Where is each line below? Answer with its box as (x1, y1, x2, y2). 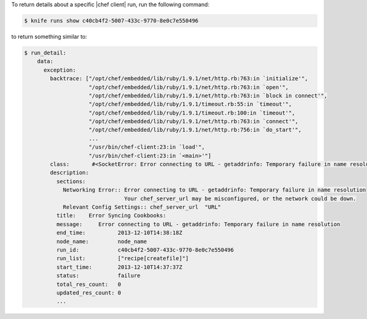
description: (50, 169, 89, 176)
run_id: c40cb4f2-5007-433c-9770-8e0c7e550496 (56, 246, 234, 253)
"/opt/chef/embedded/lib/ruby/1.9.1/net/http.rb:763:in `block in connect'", (89, 92, 327, 99)
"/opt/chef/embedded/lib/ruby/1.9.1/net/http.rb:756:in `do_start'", (89, 126, 302, 133)
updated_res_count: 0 (56, 289, 122, 296)
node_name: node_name (56, 238, 147, 245)
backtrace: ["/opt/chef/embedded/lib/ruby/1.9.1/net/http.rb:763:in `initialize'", (50, 75, 308, 82)
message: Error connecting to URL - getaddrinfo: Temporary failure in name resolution (56, 220, 341, 228)
